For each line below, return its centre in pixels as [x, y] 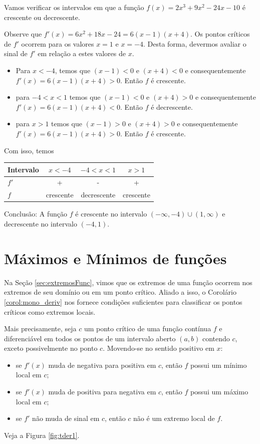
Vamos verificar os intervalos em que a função [74, 7]
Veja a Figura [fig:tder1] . [42, 435]
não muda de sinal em [66, 418]
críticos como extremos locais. [50, 311]
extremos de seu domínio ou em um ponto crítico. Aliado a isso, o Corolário [120, 292]
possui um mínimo [218, 365]
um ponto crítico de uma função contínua [148, 328]
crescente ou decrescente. [42, 17]
